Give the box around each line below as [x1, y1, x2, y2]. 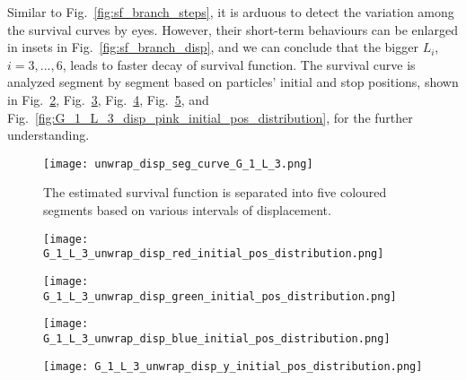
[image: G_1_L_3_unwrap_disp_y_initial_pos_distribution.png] [43, 359, 423, 373]
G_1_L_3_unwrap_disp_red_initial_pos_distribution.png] [43, 247, 384, 261]
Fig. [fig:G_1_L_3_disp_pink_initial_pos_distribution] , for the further [7, 108, 413, 126]
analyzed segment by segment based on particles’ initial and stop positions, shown [7, 73, 459, 91]
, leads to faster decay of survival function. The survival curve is [62, 55, 416, 73]
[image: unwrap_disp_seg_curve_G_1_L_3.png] [43, 157, 313, 170]
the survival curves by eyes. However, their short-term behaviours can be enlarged [7, 20, 458, 39]
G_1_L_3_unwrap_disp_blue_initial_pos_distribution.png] [43, 332, 391, 345]
